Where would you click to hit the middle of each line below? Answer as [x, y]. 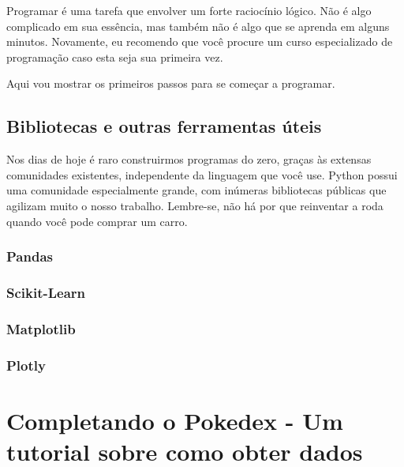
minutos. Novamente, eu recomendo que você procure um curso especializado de [200, 41]
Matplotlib [41, 328]
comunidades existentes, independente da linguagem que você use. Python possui [202, 174]
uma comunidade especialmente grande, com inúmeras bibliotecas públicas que [196, 190]
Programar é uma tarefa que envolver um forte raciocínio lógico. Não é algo [189, 10]
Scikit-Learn [46, 292]
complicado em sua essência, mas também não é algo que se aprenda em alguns [198, 26]
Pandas [30, 256]
